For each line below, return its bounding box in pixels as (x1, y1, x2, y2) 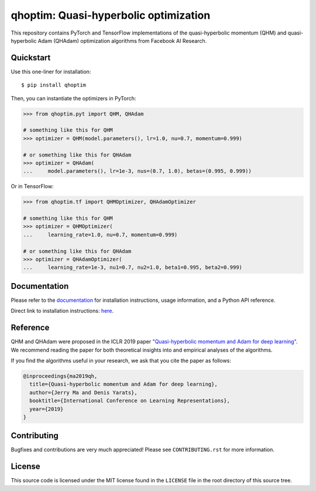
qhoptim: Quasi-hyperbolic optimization (11, 9, 211, 22)
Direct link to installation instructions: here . (11, 308, 114, 315)
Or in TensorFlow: (11, 183, 54, 190)
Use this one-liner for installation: (11, 68, 91, 75)
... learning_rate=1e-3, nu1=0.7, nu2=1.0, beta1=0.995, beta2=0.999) (23, 264, 243, 271)
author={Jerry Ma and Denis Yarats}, (29, 389, 138, 395)
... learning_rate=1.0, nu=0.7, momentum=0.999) (23, 231, 178, 238)
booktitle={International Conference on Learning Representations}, (29, 397, 231, 404)
